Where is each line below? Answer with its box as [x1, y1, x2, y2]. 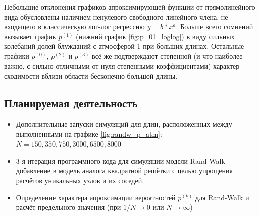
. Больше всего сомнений [176, 21, 253, 32]
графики [4, 50, 29, 61]
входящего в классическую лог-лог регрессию [4, 21, 145, 32]
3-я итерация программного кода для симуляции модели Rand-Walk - [16, 155, 230, 166]
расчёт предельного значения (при [16, 202, 121, 212]
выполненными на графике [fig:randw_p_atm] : [16, 128, 162, 139]
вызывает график [4, 31, 56, 41]
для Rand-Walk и [195, 192, 249, 202]
